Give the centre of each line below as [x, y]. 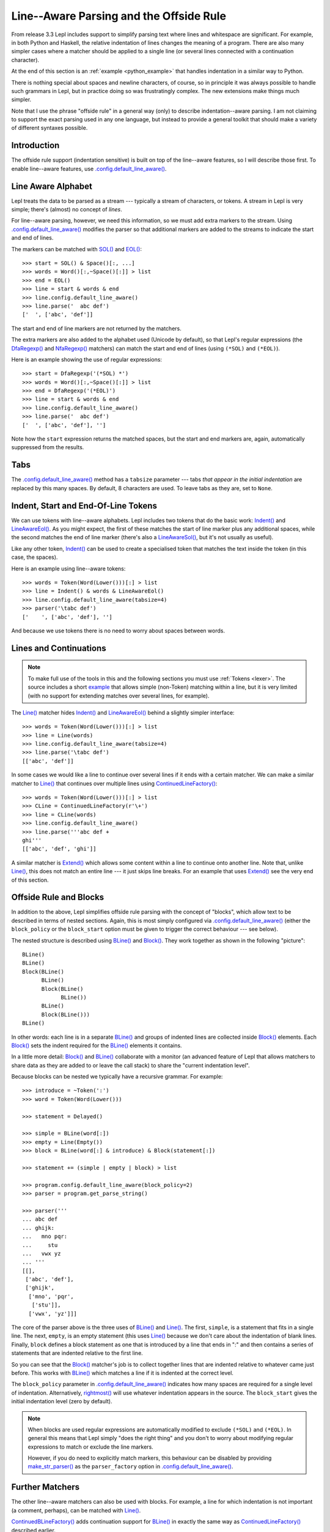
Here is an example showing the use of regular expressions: [86, 359]
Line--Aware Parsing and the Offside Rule [119, 16]
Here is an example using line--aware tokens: [68, 568]
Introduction [35, 146]
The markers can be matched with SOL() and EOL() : [76, 249]
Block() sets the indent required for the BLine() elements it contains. [97, 1045]
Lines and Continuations [59, 648]
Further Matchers [45, 1487]
